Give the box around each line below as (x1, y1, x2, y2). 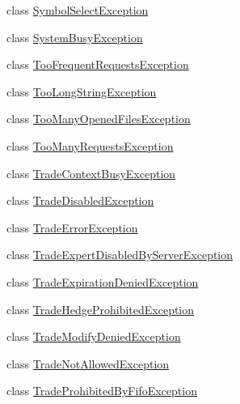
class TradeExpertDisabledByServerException (6, 246, 234, 263)
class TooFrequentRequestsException (6, 56, 189, 73)
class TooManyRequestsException (6, 137, 174, 154)
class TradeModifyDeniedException (6, 328, 181, 345)
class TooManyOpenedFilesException (6, 110, 191, 127)
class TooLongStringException (6, 83, 157, 100)
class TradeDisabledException (6, 192, 154, 209)
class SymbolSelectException (6, 2, 149, 18)
